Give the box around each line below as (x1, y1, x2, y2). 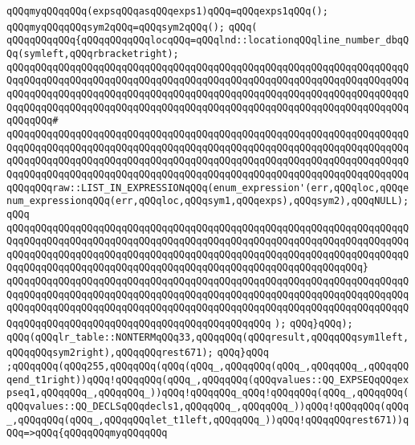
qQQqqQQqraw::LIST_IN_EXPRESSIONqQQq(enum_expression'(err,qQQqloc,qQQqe (6, 182, 409, 194)
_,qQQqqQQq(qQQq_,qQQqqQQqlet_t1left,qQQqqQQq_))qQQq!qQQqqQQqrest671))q (6, 414, 409, 426)
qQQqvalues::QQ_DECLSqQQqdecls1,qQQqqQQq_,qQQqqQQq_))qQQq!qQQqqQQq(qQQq (6, 401, 409, 413)
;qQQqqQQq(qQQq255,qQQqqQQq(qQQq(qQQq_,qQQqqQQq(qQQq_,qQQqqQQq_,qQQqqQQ (6, 361, 409, 373)
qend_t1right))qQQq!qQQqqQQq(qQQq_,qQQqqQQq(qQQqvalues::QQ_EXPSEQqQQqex (6, 374, 409, 386)
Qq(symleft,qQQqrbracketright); (6, 47, 179, 59)
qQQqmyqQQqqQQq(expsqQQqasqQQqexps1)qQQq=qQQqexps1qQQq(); (6, 6, 328, 17)
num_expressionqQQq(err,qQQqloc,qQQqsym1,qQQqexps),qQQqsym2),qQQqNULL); (6, 195, 409, 207)
